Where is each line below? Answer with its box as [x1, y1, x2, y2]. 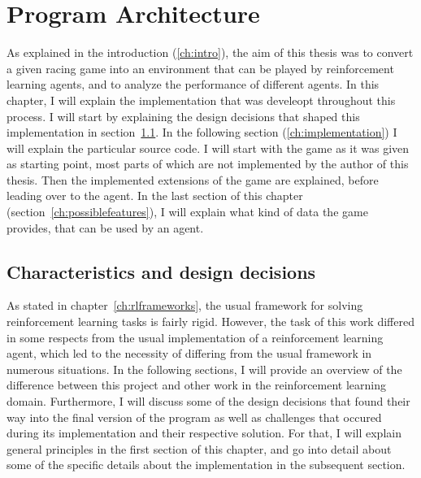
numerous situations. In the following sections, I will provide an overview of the [7, 360, 402, 377]
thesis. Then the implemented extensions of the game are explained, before [7, 171, 379, 188]
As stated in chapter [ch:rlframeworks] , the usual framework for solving [7, 297, 363, 314]
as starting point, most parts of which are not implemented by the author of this [7, 155, 409, 172]
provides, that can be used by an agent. [7, 219, 204, 236]
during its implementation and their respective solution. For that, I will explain [7, 424, 401, 441]
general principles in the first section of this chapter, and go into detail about [7, 440, 392, 457]
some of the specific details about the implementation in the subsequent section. [7, 456, 406, 473]
